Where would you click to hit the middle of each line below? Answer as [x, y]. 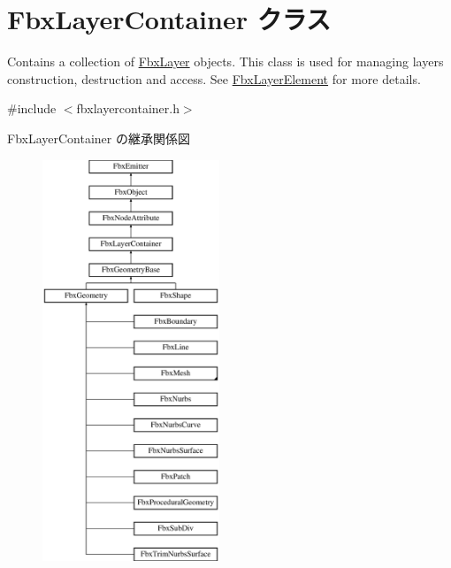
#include [32, 108]
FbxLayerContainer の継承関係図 [99, 138]
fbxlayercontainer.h [128, 108]
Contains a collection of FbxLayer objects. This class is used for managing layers [225, 61]
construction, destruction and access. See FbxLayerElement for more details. [214, 78]
